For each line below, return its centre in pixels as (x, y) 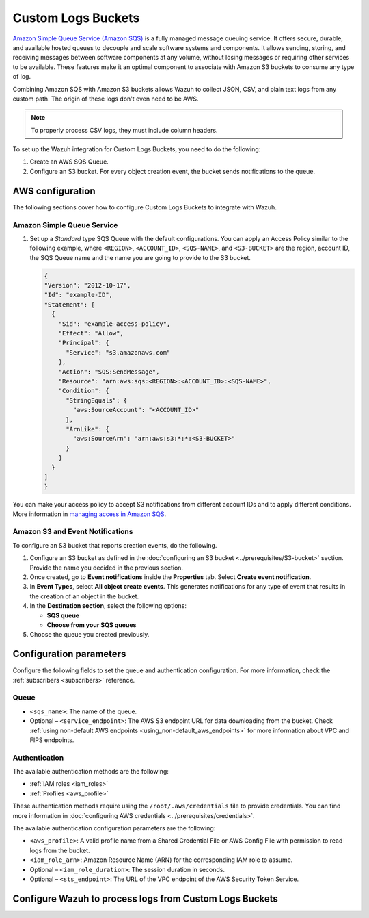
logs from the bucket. (60, 850)
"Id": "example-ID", (78, 295)
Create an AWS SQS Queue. (69, 162)
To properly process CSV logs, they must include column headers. (124, 130)
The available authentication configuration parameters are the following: (114, 828)
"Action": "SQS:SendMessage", (109, 372)
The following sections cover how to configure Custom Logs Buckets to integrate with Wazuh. (145, 207)
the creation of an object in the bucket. (84, 596)
